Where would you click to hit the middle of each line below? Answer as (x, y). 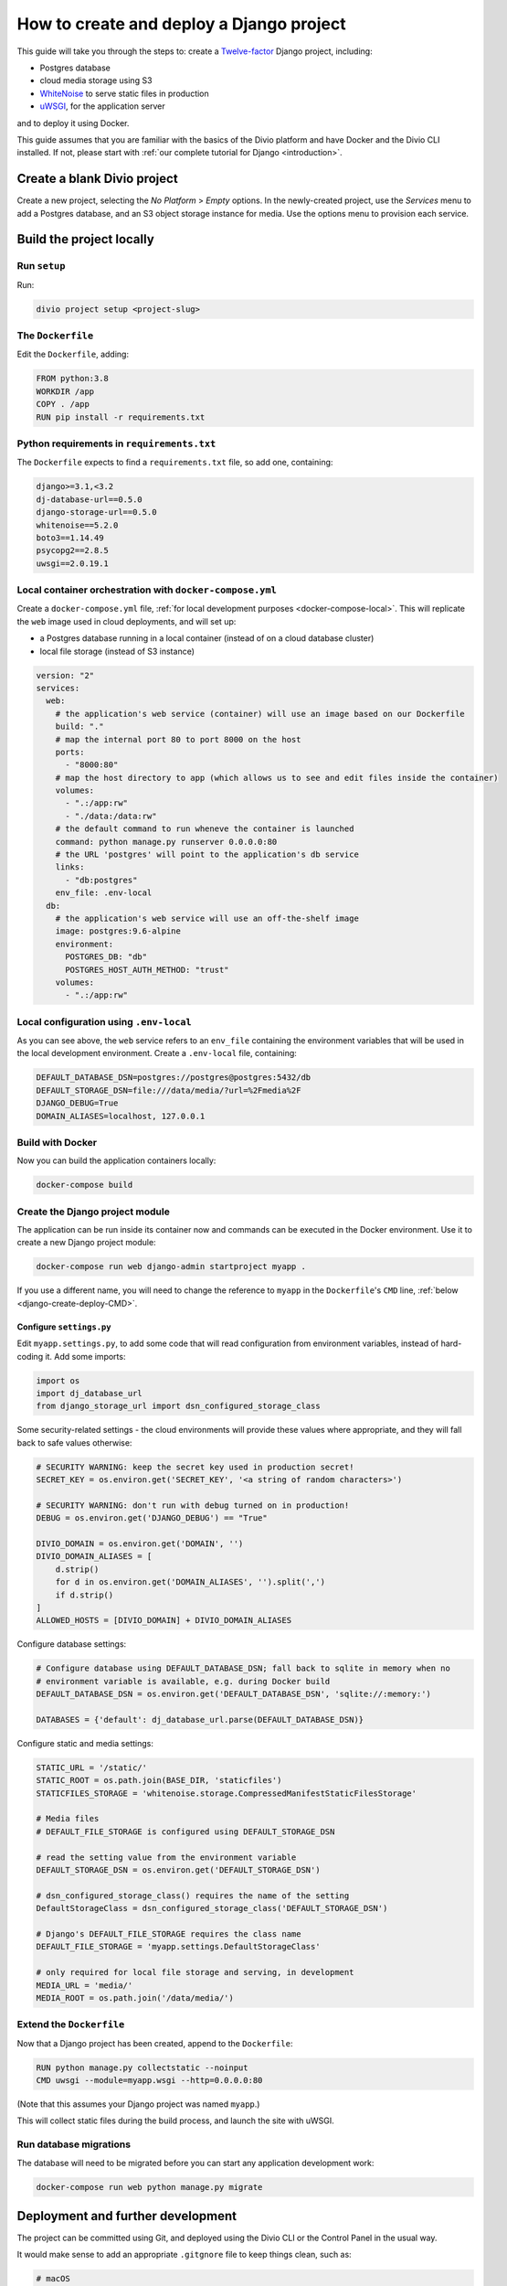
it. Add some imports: (85, 1356)
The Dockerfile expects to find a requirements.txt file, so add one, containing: (175, 463)
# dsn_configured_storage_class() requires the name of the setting (193, 1896)
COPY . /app (63, 404)
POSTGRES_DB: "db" (106, 957)
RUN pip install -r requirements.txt (121, 417)
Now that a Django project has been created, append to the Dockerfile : (155, 2043)
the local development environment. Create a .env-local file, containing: (157, 1053)
